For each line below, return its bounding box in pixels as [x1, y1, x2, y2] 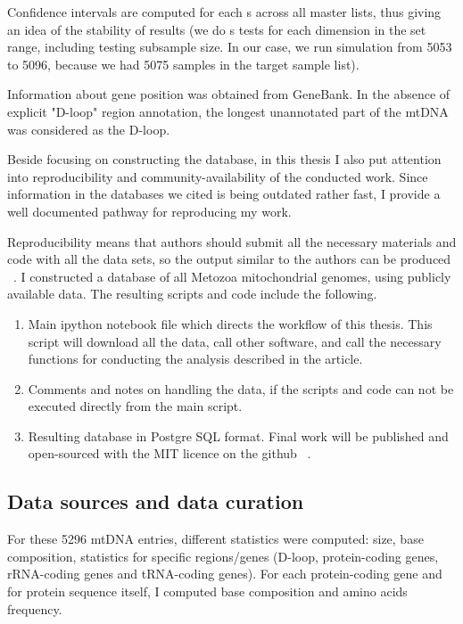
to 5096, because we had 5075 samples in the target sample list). [7, 54, 360, 73]
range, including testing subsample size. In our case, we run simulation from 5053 [7, 37, 452, 56]
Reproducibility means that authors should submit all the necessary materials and [7, 232, 457, 250]
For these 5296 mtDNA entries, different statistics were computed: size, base [7, 530, 424, 548]
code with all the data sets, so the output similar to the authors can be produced [7, 250, 451, 268]
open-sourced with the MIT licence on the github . [28, 444, 311, 463]
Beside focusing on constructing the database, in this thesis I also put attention [7, 150, 442, 168]
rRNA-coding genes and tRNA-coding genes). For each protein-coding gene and [7, 564, 442, 583]
